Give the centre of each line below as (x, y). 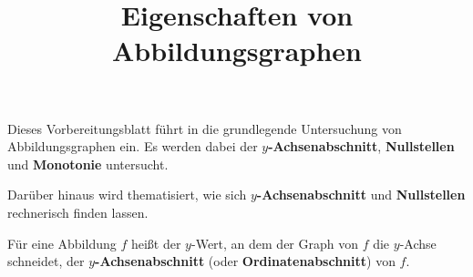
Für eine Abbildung (62, 243)
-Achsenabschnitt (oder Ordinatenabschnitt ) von (245, 261)
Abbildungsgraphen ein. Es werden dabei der (133, 146)
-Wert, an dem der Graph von (274, 243)
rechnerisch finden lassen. (78, 212)
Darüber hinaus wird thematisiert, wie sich (127, 195)
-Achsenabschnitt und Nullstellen (361, 195)
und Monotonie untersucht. (88, 164)
